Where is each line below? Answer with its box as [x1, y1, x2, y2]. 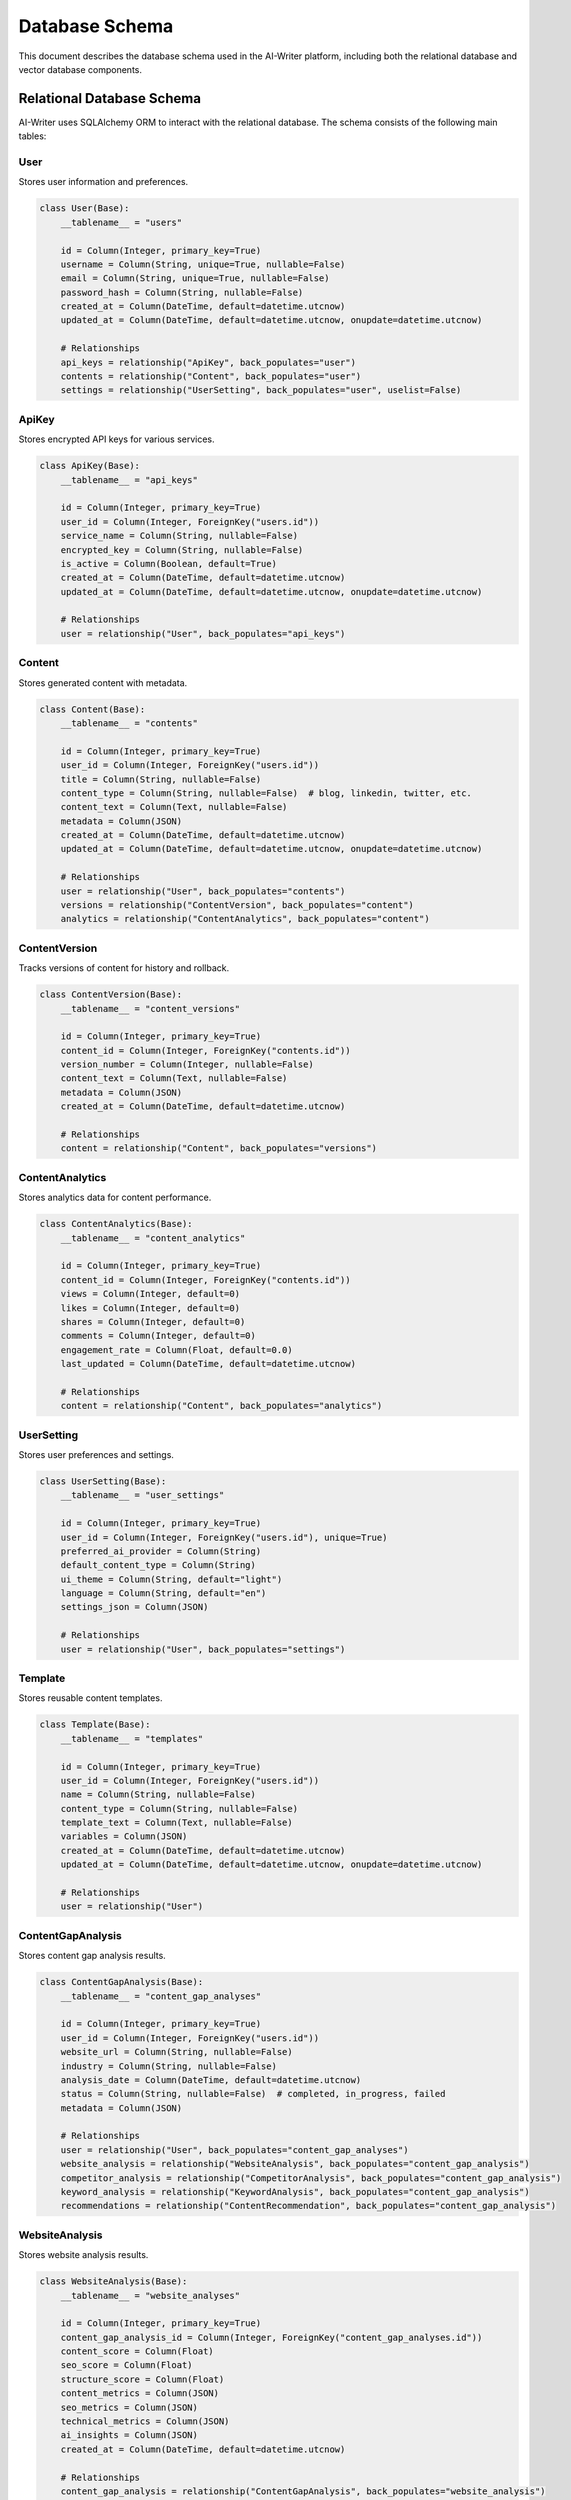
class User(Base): [39, 203, 130, 214]
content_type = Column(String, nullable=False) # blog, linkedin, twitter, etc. [60, 787, 472, 799]
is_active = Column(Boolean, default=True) [60, 558, 277, 569]
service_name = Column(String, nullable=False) [60, 530, 299, 542]
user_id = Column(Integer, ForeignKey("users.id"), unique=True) [60, 1531, 388, 1543]
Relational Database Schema [18, 90, 202, 107]
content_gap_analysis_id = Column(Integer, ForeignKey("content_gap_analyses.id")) [60, 2331, 483, 2343]
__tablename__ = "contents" [60, 717, 199, 729]
